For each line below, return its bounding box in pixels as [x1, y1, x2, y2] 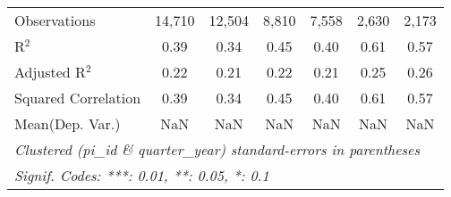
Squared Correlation [14, 87, 141, 108]
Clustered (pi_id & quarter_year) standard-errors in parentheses [14, 139, 421, 160]
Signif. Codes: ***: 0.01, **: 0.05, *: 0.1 [14, 165, 269, 185]
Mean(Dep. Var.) [14, 113, 121, 134]
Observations [14, 10, 96, 30]
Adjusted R [14, 62, 86, 82]
